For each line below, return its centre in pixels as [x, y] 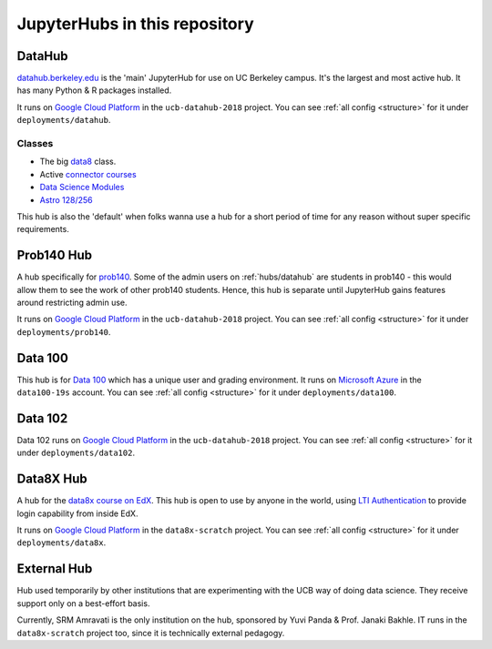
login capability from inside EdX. [77, 513]
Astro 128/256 [66, 199]
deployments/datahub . [64, 120]
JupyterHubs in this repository [135, 24]
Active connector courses [88, 174]
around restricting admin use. [72, 303]
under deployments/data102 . [76, 453]
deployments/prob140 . [64, 331]
